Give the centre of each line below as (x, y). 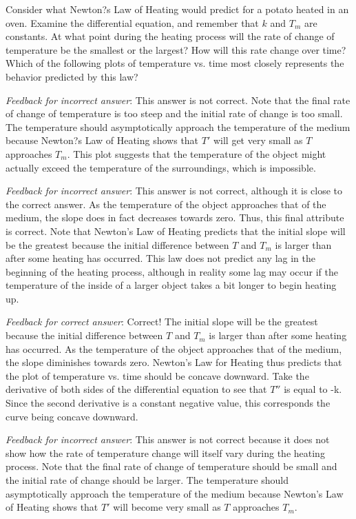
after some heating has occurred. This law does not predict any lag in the (161, 258)
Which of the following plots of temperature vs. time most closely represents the (175, 63)
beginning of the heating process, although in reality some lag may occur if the (172, 271)
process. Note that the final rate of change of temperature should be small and (171, 466)
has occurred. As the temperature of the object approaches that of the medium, (174, 348)
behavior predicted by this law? (72, 76)
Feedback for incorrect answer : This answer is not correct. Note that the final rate (178, 100)
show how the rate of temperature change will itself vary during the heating (165, 452)
